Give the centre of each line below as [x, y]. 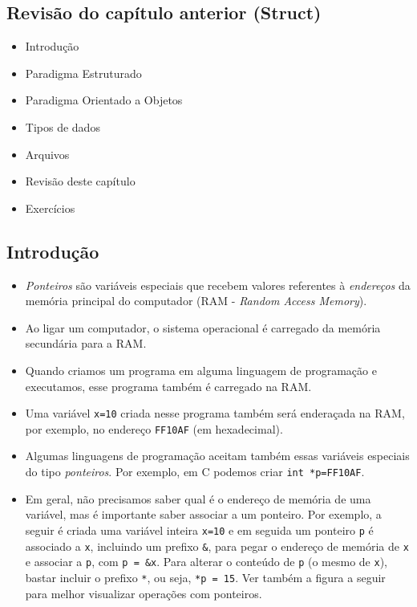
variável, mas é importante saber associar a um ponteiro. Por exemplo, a [203, 514]
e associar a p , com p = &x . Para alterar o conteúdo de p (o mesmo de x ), [206, 562]
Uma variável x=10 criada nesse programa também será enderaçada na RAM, [215, 413]
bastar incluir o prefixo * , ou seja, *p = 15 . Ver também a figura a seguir [205, 577]
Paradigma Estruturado [83, 73]
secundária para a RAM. [86, 343]
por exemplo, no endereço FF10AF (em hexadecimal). [154, 428]
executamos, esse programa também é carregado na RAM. [168, 386]
